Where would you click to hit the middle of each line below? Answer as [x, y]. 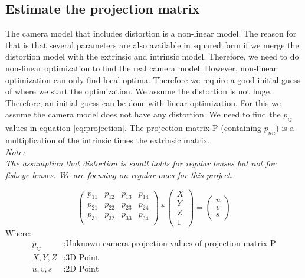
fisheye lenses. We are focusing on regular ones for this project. [119, 174]
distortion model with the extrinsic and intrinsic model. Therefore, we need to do [152, 56]
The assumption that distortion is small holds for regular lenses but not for [141, 163]
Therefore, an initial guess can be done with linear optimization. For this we [143, 102]
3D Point [82, 258]
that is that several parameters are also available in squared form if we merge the [152, 45]
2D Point [82, 269]
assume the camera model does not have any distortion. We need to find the [143, 114]
